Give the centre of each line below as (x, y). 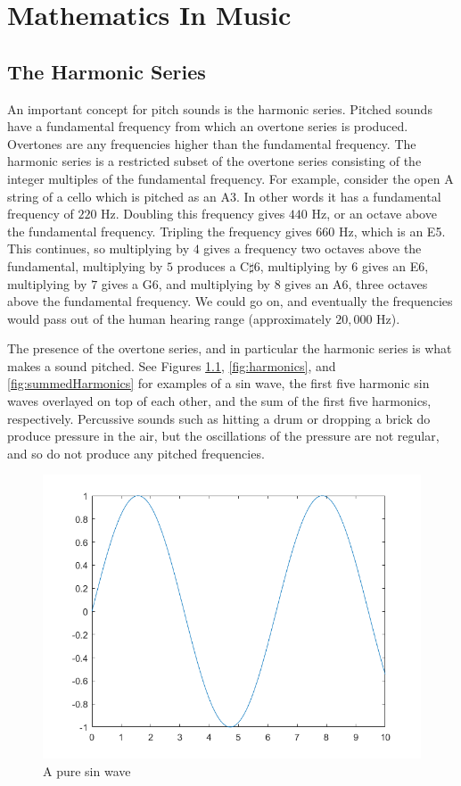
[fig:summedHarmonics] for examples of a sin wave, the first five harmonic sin (218, 383)
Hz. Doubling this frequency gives (193, 214)
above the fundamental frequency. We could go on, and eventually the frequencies (230, 301)
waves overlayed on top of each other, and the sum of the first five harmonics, (219, 401)
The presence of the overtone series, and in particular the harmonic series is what (230, 348)
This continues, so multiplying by (99, 248)
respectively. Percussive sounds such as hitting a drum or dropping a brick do (219, 418)
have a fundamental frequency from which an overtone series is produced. (208, 126)
